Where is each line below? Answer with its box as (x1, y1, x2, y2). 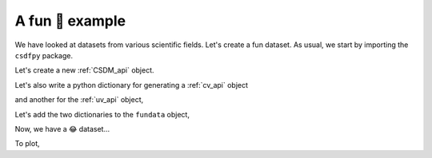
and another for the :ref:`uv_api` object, (14, 95, 144, 105)
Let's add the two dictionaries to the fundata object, (14, 109, 190, 119)
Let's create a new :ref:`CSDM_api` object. (14, 65, 155, 75)
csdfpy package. (14, 50, 74, 60)
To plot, (14, 139, 40, 148)
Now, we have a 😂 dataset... (14, 124, 110, 133)
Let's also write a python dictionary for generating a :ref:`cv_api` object (14, 80, 248, 89)
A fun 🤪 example (14, 12, 126, 30)
